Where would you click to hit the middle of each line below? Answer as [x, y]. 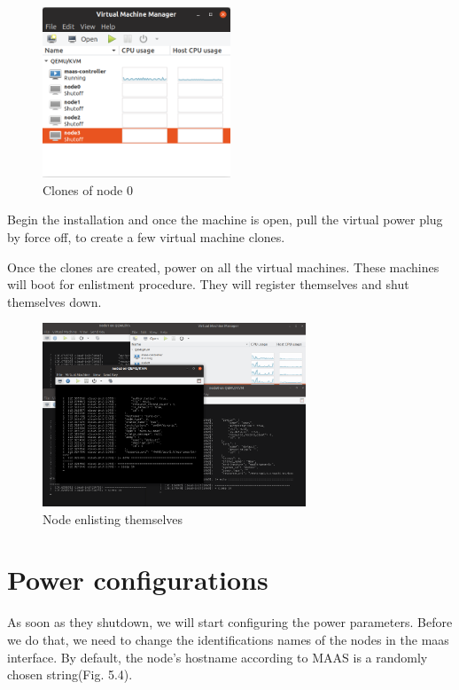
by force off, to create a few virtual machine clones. [146, 236]
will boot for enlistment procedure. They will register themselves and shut [208, 284]
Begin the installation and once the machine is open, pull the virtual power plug [225, 220]
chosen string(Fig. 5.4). [70, 674]
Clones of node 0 [88, 189]
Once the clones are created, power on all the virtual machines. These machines [223, 267]
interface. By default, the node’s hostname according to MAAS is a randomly [218, 657]
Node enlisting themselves [113, 518]
